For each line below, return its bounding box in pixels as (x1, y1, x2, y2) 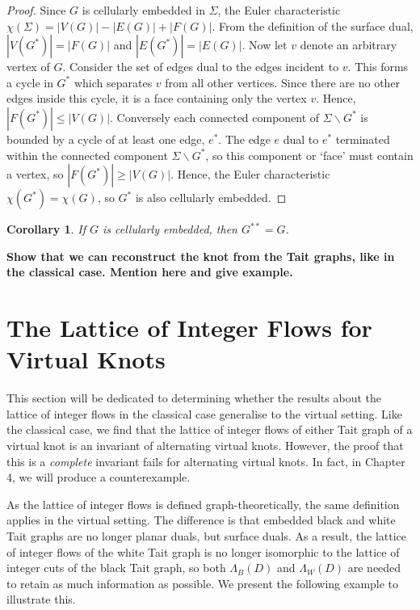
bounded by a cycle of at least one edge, (6, 130, 205, 147)
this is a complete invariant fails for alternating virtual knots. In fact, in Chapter (6, 452, 405, 469)
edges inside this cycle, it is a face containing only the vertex (6, 90, 307, 107)
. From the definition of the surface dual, (212, 17, 414, 34)
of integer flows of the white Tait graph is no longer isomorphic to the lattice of (6, 543, 400, 560)
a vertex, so (6, 166, 64, 183)
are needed (347, 559, 401, 576)
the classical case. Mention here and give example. (6, 263, 293, 280)
